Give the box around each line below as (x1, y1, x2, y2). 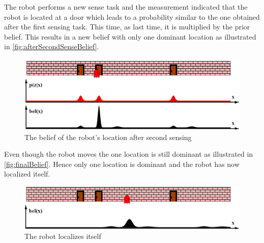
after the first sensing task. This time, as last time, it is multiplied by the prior (4, 21, 250, 32)
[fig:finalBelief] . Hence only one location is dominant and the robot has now (4, 158, 240, 169)
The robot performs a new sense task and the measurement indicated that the (4, 2, 248, 12)
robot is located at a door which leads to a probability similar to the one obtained (4, 11, 260, 22)
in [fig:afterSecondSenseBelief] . (4, 41, 99, 52)
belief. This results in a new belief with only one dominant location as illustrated (4, 31, 256, 42)
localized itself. (4, 168, 50, 179)
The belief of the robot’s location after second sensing (24, 131, 192, 142)
